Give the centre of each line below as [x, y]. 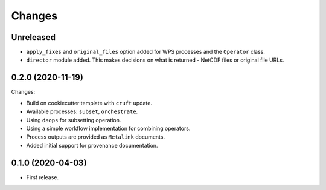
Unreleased [34, 37]
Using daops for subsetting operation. [74, 120]
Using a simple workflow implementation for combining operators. [108, 128]
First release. [43, 177]
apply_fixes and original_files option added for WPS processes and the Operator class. [145, 52]
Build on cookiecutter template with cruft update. [89, 103]
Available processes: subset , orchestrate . [82, 111]
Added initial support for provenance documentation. [92, 145]
